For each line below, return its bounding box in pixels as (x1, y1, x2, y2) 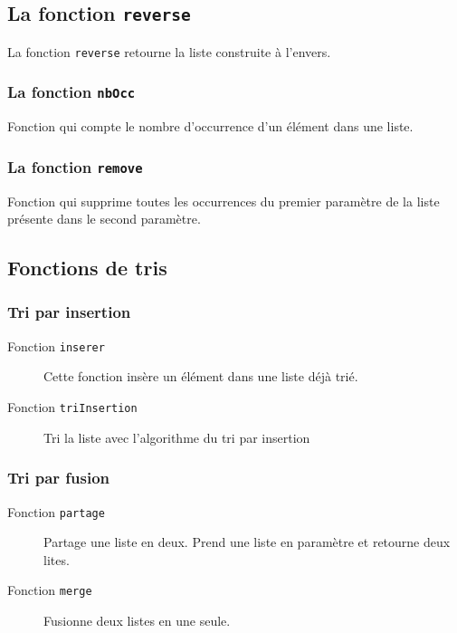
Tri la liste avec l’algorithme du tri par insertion (43, 427, 310, 446)
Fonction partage (7, 502, 105, 521)
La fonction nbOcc (7, 81, 136, 103)
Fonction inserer (7, 336, 105, 355)
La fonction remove (7, 155, 143, 177)
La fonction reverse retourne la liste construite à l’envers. (7, 42, 331, 61)
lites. (43, 550, 70, 569)
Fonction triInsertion (7, 398, 138, 417)
